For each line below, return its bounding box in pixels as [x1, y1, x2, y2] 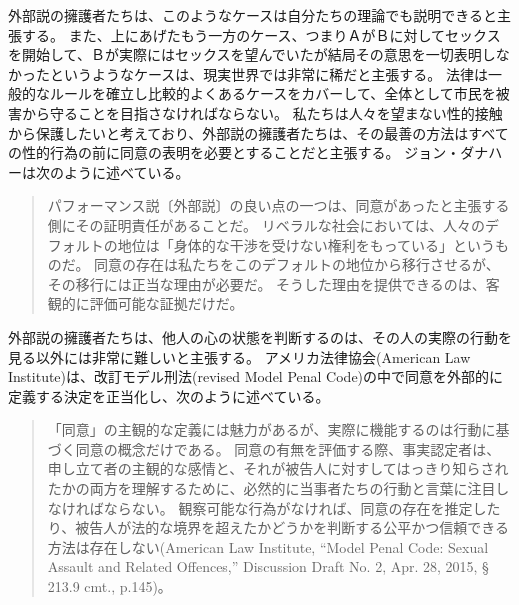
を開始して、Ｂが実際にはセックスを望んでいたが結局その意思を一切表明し [8, 44, 496, 65]
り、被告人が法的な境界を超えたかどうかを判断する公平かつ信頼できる [47, 517, 509, 538]
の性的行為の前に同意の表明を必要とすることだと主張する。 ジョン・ [8, 142, 461, 163]
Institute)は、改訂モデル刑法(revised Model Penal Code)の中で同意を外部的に [8, 366, 504, 387]
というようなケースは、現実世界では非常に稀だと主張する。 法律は [49, 63, 488, 84]
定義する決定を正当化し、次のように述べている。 [8, 385, 330, 406]
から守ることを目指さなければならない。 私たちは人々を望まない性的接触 [21, 102, 503, 123]
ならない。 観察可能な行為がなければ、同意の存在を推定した [103, 497, 501, 518]
